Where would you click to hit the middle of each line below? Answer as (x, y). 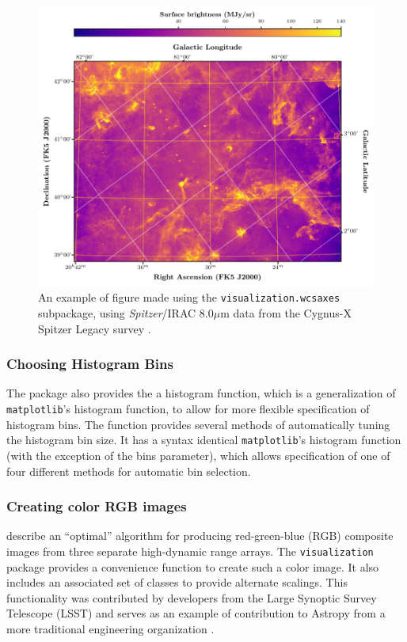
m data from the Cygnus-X (286, 313)
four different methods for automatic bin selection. (129, 471)
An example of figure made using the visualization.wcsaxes (189, 297)
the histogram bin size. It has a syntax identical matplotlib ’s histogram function (204, 440)
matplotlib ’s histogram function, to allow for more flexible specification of (188, 409)
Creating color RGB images (97, 506)
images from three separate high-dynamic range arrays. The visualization (190, 551)
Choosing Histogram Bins (90, 364)
